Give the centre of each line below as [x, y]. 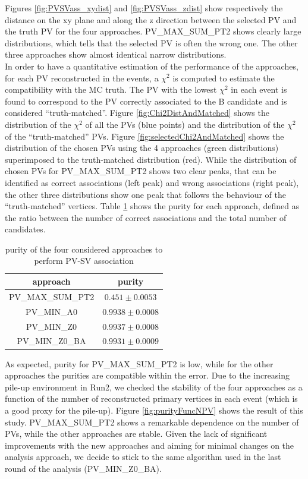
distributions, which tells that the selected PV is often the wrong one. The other [151, 42]
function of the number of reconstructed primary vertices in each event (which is [151, 398]
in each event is [259, 89]
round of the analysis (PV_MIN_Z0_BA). [83, 468]
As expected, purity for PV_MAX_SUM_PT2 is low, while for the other [139, 363]
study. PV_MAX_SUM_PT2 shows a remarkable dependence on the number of [152, 422]
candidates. [25, 229]
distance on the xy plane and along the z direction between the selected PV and [151, 19]
